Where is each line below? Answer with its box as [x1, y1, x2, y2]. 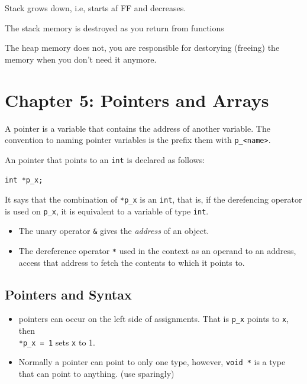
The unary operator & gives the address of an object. [18, 224, 209, 237]
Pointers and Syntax [5, 285, 132, 303]
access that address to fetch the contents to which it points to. [18, 256, 245, 268]
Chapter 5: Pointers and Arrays [5, 87, 269, 112]
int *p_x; [5, 176, 43, 185]
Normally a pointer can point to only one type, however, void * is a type [18, 356, 286, 368]
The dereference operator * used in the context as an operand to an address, [18, 245, 296, 257]
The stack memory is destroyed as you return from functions [5, 21, 224, 34]
